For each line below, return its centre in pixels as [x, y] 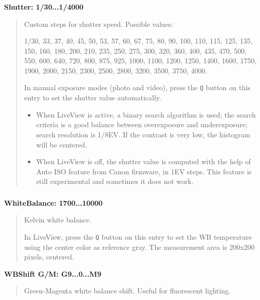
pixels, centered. [49, 257]
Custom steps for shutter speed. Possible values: [99, 24]
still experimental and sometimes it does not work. [115, 181]
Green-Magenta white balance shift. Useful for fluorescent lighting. [127, 291]
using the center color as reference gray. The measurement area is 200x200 [139, 247]
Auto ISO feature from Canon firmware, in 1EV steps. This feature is [144, 171]
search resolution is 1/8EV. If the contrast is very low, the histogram [143, 134]
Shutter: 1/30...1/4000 [44, 6]
